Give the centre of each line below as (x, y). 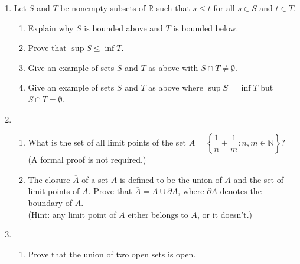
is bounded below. (206, 28)
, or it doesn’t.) (225, 214)
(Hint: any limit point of (72, 214)
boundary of (50, 202)
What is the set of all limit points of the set (107, 142)
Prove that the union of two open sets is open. (112, 254)
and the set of (258, 179)
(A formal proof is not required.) (87, 160)
